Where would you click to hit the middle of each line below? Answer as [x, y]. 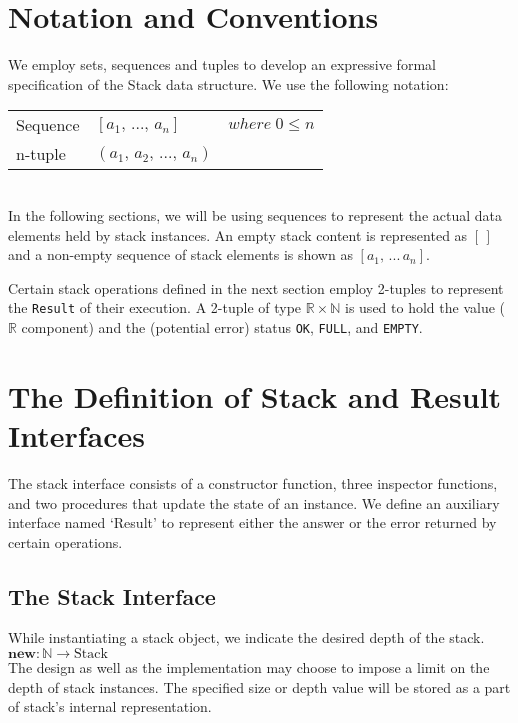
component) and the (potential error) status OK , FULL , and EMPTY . [222, 326]
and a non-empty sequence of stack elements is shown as [180, 254]
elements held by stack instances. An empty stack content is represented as [238, 234]
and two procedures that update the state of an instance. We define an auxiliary [254, 502]
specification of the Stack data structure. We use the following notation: [228, 83]
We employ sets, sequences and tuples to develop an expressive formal [222, 64]
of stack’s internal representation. [110, 706]
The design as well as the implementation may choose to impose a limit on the [249, 667]
